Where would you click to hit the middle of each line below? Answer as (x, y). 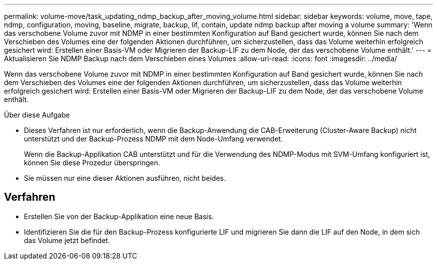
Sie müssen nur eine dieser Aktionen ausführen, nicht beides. (125, 178)
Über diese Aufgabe (37, 115)
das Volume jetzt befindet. (67, 240)
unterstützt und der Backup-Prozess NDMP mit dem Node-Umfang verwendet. (153, 139)
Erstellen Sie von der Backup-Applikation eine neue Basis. (119, 216)
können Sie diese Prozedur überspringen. (92, 163)
